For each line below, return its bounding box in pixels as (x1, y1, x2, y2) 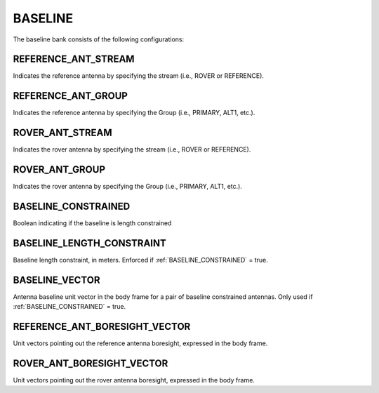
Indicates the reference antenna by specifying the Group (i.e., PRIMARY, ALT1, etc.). (13, 109, 255, 117)
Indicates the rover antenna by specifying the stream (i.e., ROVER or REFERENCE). (13, 145, 251, 154)
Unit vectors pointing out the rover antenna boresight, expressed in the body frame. (13, 376, 255, 385)
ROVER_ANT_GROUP (13, 164, 105, 175)
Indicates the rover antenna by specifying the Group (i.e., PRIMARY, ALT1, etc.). (13, 182, 242, 191)
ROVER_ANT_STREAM (13, 127, 112, 139)
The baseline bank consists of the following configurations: (13, 35, 185, 44)
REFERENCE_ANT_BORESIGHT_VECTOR (13, 321, 191, 333)
